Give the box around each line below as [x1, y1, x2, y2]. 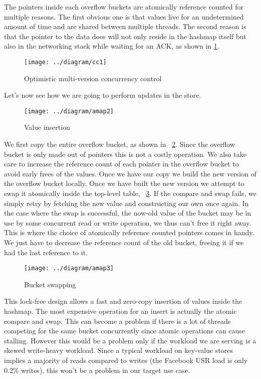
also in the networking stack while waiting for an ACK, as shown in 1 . [4, 41, 219, 51]
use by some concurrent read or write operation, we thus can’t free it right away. [4, 217, 251, 228]
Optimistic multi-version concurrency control [24, 73, 162, 83]
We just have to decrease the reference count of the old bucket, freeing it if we [4, 237, 244, 247]
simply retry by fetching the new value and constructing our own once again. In [4, 198, 249, 208]
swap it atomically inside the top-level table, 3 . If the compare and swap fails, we [4, 188, 256, 199]
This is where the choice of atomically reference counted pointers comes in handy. [4, 227, 254, 238]
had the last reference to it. [4, 247, 88, 257]
